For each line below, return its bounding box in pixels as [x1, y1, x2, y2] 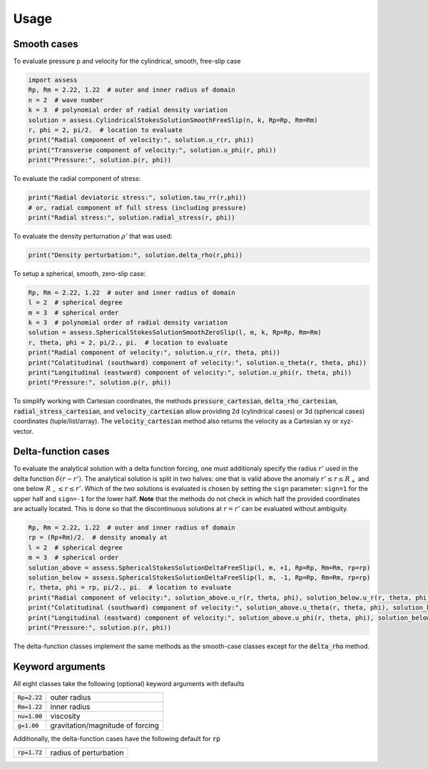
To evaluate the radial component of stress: [13, 174, 141, 183]
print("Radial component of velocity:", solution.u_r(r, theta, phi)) [28, 349, 281, 357]
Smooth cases [13, 38, 78, 50]
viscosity [50, 711, 81, 721]
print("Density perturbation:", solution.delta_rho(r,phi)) [28, 251, 243, 259]
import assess [28, 76, 78, 84]
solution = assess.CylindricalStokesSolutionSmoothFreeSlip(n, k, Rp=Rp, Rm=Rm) [28, 116, 318, 124]
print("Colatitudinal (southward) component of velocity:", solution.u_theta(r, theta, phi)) [28, 358, 367, 367]
